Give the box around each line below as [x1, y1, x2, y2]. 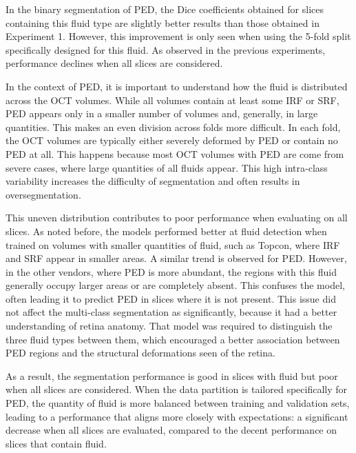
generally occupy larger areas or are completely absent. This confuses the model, [6, 278, 345, 292]
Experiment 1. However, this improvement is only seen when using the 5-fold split [6, 29, 351, 43]
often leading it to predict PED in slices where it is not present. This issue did [6, 291, 336, 305]
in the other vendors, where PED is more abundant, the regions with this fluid [6, 264, 337, 279]
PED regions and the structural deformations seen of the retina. [6, 345, 275, 360]
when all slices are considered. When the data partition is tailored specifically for [6, 382, 348, 396]
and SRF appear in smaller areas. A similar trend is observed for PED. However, [6, 251, 347, 265]
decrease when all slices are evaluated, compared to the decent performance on [6, 423, 337, 437]
